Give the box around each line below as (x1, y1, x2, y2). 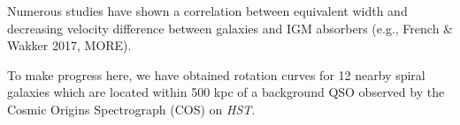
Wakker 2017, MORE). (7, 36, 132, 55)
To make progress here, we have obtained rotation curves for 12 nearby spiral (7, 65, 425, 84)
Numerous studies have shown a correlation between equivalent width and (7, 2, 408, 19)
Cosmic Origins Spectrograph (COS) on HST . (7, 99, 256, 118)
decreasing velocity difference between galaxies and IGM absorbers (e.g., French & (7, 18, 453, 37)
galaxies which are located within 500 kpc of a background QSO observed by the (7, 83, 445, 101)
